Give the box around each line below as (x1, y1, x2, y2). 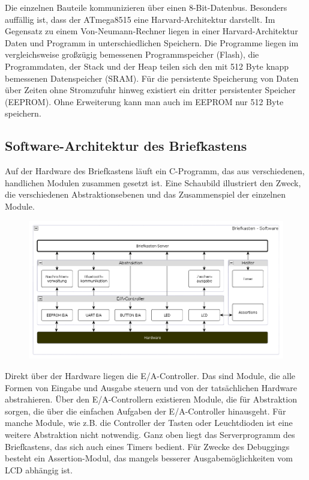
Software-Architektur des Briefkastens (5, 136, 247, 155)
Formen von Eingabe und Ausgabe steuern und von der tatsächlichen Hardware (5, 381, 297, 393)
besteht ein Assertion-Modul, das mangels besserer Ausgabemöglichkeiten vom (5, 452, 293, 464)
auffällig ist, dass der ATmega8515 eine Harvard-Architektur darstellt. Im (5, 13, 275, 25)
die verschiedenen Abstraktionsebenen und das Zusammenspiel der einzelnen (5, 188, 286, 201)
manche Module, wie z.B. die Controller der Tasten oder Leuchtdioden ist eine (5, 416, 293, 429)
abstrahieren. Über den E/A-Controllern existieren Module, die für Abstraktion (5, 393, 297, 406)
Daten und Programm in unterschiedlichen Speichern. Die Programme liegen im (5, 36, 299, 49)
